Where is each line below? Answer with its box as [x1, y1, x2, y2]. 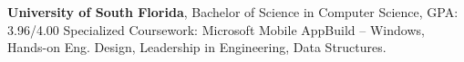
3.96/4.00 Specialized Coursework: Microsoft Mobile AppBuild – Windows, [7, 20, 425, 39]
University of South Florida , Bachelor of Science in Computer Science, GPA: [7, 3, 459, 21]
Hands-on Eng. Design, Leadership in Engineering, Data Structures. [7, 38, 387, 57]
